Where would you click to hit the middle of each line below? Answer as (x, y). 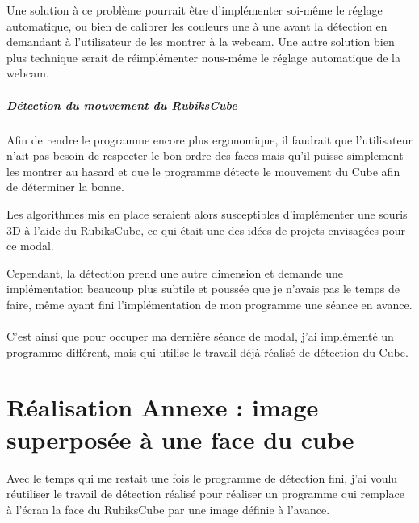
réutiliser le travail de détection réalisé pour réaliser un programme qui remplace (205, 494)
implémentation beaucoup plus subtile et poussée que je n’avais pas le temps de (203, 289)
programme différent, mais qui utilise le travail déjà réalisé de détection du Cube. (207, 351)
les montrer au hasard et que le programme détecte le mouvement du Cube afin (203, 171)
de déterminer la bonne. (65, 187)
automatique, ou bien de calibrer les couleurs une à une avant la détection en (197, 25)
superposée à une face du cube (180, 439)
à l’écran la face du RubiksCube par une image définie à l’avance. (168, 509)
